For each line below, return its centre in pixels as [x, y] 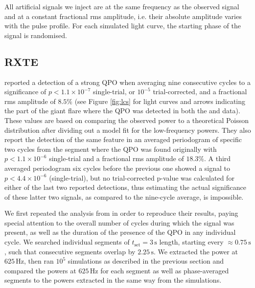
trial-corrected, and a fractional [200, 92]
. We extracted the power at [196, 251]
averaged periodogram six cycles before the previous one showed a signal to [117, 168]
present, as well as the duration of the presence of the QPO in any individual [120, 232]
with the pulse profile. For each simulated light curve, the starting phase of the [123, 26]
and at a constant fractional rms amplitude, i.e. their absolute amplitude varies [123, 16]
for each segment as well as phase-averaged [165, 270]
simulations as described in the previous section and [146, 261]
